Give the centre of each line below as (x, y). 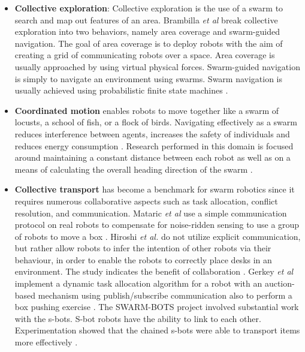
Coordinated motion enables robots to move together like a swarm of (147, 110)
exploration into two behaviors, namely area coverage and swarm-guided (147, 31)
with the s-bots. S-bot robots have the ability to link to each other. (138, 318)
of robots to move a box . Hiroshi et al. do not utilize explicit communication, (158, 236)
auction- (280, 283)
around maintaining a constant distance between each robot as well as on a (152, 157)
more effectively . (46, 342)
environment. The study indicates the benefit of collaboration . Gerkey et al (154, 271)
